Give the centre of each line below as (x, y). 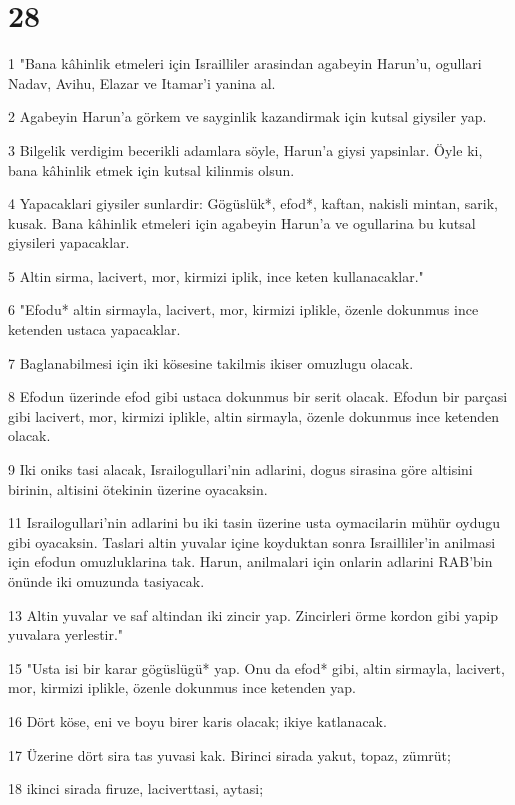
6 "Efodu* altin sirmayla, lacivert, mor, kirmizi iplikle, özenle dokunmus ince (243, 309)
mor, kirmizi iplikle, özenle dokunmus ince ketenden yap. (182, 687)
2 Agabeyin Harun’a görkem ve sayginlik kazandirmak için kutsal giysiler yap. (247, 116)
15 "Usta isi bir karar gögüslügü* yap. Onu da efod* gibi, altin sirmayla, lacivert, (256, 667)
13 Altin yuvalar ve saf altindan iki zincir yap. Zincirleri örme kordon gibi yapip (253, 614)
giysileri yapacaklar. (69, 242)
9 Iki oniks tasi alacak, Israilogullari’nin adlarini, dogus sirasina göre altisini (240, 469)
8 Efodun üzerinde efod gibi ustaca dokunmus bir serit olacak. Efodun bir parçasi (258, 396)
